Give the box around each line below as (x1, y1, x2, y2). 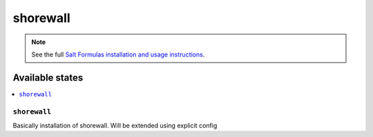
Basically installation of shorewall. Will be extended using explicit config (12, 121, 218, 129)
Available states (12, 72, 84, 83)
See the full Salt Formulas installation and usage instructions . (31, 50, 205, 59)
